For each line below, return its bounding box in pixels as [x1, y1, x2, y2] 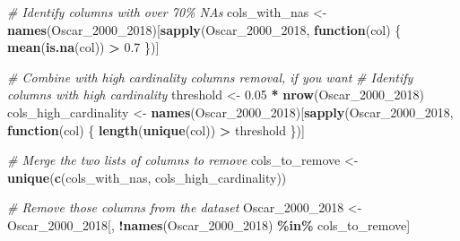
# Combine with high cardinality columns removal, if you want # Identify [7, 67, 413, 86]
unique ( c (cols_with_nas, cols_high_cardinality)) [7, 168, 287, 186]
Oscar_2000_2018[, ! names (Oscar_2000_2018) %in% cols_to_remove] [7, 215, 411, 234]
